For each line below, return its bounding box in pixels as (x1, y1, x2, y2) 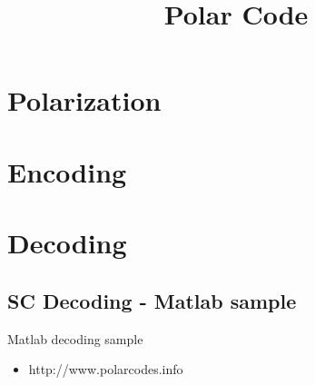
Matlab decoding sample (7, 329, 143, 348)
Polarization (7, 82, 162, 119)
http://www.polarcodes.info (28, 360, 183, 379)
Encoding (7, 153, 127, 190)
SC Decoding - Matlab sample (7, 286, 297, 314)
